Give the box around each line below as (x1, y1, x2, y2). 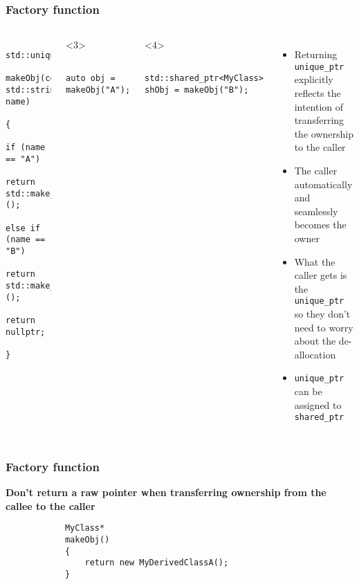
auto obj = (66, 73, 116, 84)
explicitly (294, 72, 333, 86)
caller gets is (294, 268, 347, 282)
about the (294, 334, 336, 348)
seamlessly (294, 203, 338, 218)
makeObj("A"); (66, 85, 131, 95)
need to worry (294, 320, 353, 334)
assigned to (294, 397, 342, 412)
